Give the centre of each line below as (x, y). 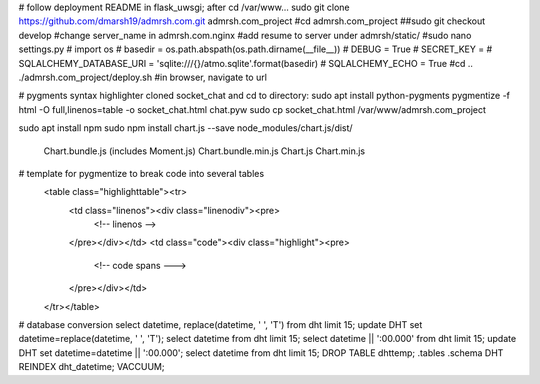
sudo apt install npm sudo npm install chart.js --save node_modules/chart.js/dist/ (186, 128)
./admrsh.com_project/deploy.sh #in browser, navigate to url (142, 77)
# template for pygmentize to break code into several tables (141, 173)
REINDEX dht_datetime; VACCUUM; (91, 367)
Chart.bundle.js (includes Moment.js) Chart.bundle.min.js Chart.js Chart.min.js (204, 151)
